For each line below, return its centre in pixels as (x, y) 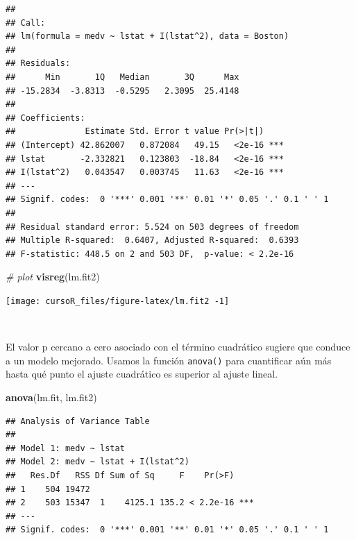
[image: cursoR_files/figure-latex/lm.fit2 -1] (118, 301)
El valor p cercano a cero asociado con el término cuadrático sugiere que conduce (178, 347)
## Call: (26, 23)
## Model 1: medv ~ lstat (65, 448)
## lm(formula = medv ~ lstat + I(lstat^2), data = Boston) (147, 36)
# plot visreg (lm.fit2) (53, 277)
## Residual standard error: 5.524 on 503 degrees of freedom (152, 227)
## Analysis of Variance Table (78, 421)
